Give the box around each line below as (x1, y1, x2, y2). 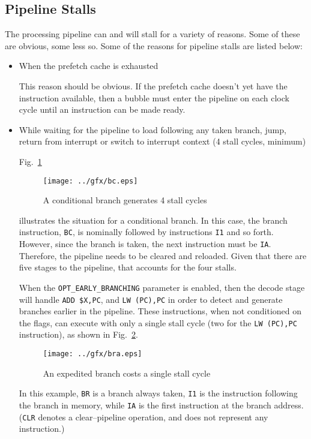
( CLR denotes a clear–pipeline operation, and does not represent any (19, 410, 268, 423)
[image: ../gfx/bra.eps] (43, 350, 142, 359)
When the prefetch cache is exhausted (19, 59, 159, 72)
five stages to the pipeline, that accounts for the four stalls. (19, 261, 237, 273)
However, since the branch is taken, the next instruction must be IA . (19, 237, 271, 250)
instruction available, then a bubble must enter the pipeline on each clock (19, 91, 289, 104)
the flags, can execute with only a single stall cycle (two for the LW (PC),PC (19, 316, 297, 329)
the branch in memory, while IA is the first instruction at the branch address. (19, 398, 304, 411)
